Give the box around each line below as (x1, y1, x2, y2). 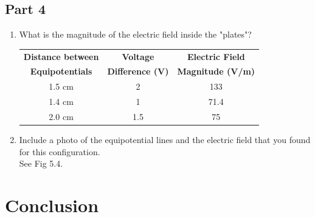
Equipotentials (30, 65, 92, 78)
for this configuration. (19, 145, 100, 158)
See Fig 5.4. (19, 157, 63, 170)
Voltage (122, 50, 154, 62)
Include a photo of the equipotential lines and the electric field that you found (19, 133, 311, 146)
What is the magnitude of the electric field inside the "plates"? (19, 28, 252, 41)
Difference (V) (107, 65, 169, 78)
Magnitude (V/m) (177, 65, 255, 78)
